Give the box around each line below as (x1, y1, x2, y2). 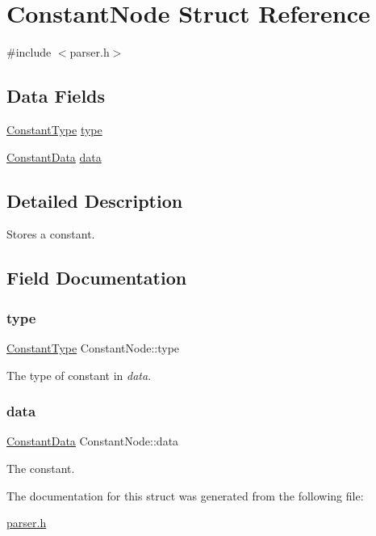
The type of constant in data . (6, 366, 152, 383)
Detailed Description (6, 188, 183, 213)
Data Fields (6, 83, 106, 108)
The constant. (6, 459, 75, 476)
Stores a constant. (6, 226, 95, 243)
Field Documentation (6, 265, 187, 290)
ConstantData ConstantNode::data (6, 433, 179, 449)
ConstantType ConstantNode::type (6, 339, 180, 356)
